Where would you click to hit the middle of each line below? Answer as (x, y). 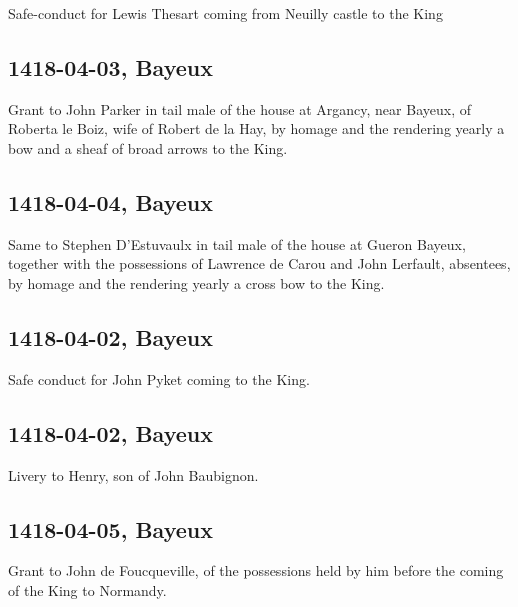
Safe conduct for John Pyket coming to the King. (159, 378)
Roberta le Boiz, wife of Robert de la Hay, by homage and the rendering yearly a (256, 128)
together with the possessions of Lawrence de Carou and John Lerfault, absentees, (259, 263)
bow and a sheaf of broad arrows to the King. (148, 147)
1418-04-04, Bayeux (110, 201)
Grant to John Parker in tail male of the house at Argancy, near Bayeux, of (239, 108)
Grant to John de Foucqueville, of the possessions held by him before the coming (256, 570)
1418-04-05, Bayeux (110, 528)
